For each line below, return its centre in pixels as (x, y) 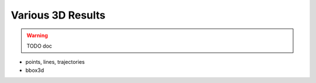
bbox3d (35, 70)
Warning (37, 35)
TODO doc (39, 46)
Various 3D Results (58, 15)
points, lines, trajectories (55, 62)
